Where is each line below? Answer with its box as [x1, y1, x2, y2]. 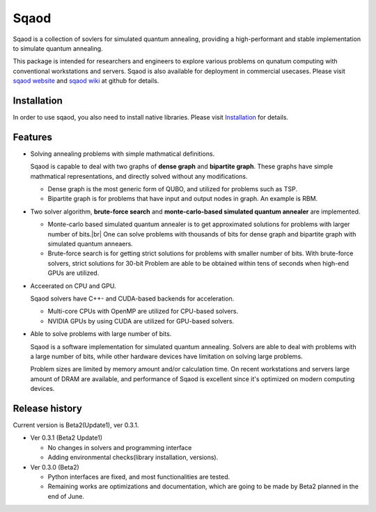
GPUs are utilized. [47, 269, 100, 278]
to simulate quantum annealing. [13, 44, 104, 52]
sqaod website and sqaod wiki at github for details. [13, 77, 159, 85]
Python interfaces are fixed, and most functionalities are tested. [47, 472, 230, 481]
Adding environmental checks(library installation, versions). [47, 453, 219, 462]
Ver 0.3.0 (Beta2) [30, 463, 79, 471]
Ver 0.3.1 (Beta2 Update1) [30, 433, 103, 442]
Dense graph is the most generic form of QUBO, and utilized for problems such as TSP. [47, 185, 297, 193]
